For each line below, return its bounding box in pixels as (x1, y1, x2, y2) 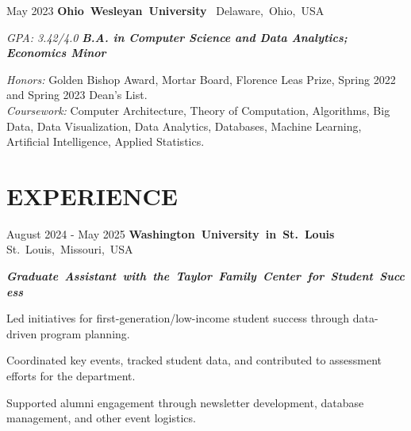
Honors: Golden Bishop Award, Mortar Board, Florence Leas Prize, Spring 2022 (6, 71, 396, 87)
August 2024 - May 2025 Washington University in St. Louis (6, 225, 335, 242)
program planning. (40, 325, 130, 341)
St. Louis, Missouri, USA (6, 241, 133, 257)
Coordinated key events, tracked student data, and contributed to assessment (6, 352, 382, 368)
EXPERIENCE (6, 179, 178, 212)
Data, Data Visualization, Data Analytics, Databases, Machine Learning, (6, 117, 362, 134)
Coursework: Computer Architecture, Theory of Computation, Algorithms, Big (6, 101, 390, 118)
